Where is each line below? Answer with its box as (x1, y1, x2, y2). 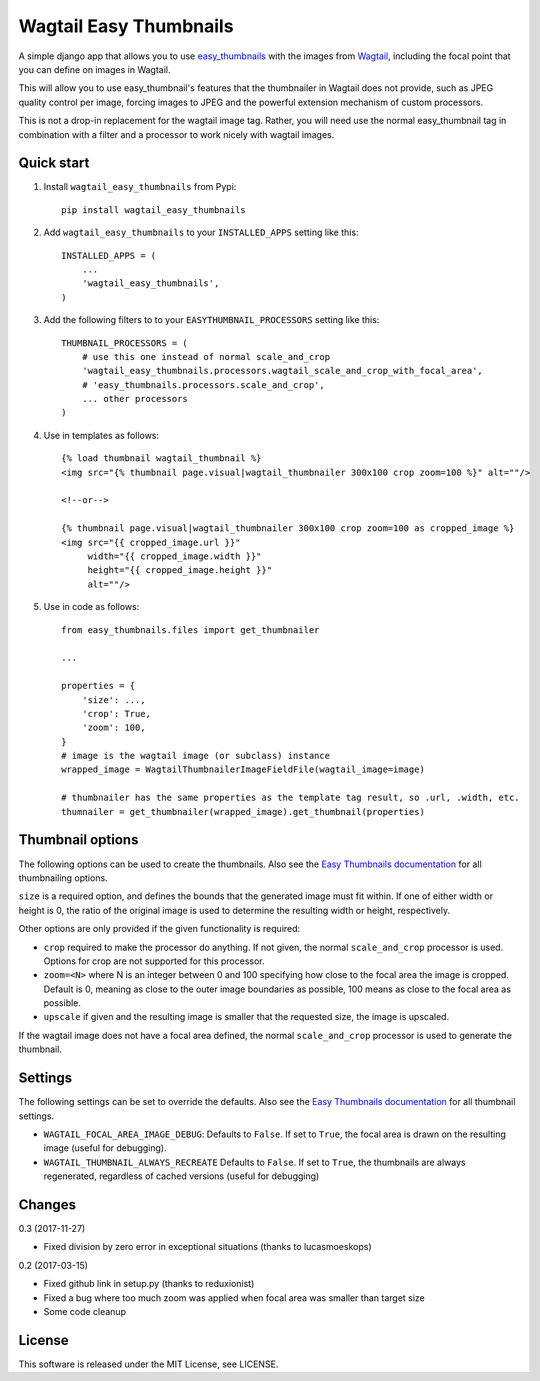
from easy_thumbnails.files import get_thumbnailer (61, 624, 320, 635)
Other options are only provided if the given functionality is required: (18, 923, 301, 935)
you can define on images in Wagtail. (18, 63, 171, 75)
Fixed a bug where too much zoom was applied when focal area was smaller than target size (43, 1291, 425, 1304)
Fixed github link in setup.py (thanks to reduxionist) (43, 1278, 255, 1290)
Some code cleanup (43, 1305, 127, 1317)
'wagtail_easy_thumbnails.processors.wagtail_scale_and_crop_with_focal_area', (81, 365, 484, 377)
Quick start (18, 155, 90, 172)
